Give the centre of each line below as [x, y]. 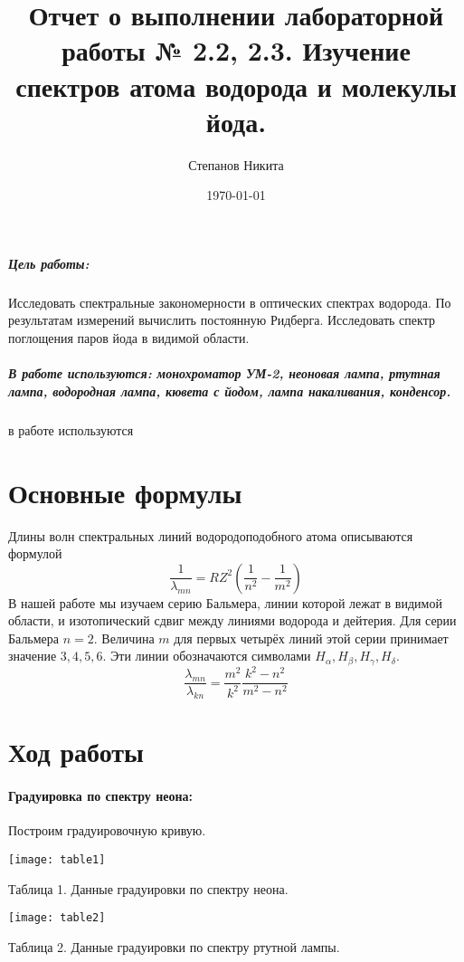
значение [33, 656]
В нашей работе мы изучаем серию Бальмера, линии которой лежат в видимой [225, 602]
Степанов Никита [236, 164]
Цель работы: [49, 263]
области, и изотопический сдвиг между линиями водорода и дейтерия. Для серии [232, 620]
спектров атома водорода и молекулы [236, 86]
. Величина [124, 638]
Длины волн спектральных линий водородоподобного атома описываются [211, 535]
